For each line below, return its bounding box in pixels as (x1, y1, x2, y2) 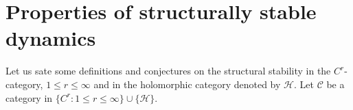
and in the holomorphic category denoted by (93, 77, 281, 91)
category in (5, 90, 53, 105)
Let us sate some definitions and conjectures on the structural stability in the (5, 64, 331, 78)
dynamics (5, 24, 96, 52)
